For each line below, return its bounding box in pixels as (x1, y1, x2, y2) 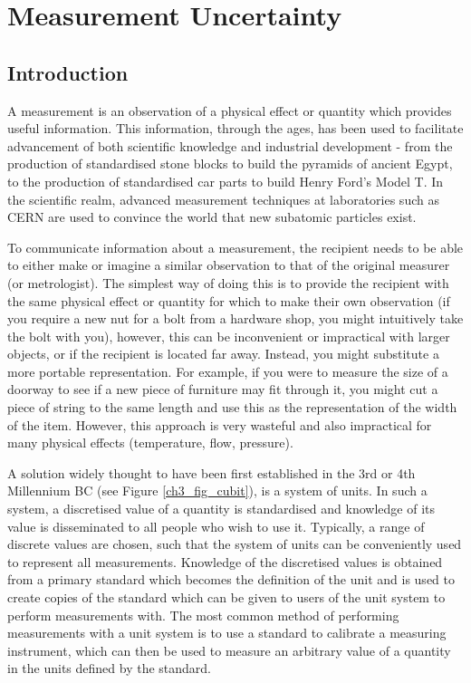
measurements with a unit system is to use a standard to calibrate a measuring (7, 623, 447, 642)
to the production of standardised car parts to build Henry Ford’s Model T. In (7, 171, 444, 190)
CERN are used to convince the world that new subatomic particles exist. (7, 207, 417, 226)
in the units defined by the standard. (7, 659, 212, 678)
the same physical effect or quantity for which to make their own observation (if (7, 291, 450, 310)
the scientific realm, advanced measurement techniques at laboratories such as (7, 189, 439, 208)
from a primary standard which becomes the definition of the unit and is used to (7, 570, 455, 589)
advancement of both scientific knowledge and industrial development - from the (7, 136, 453, 155)
